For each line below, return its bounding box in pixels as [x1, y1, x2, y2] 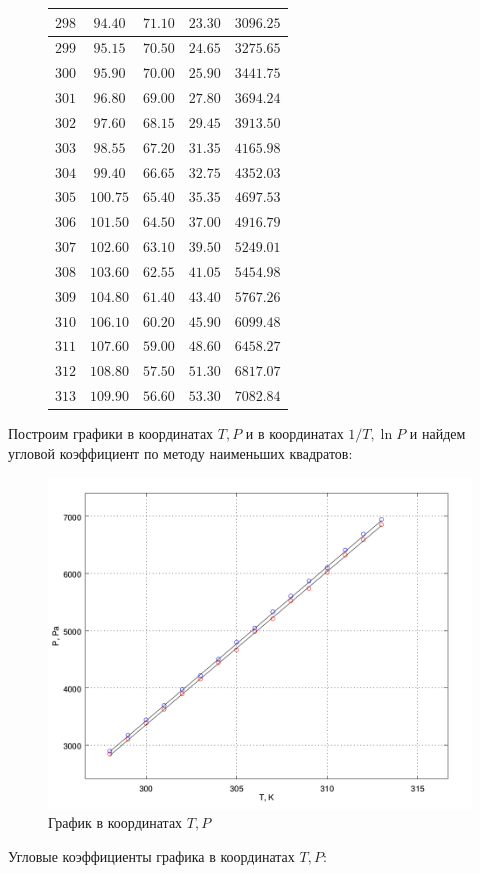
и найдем [409, 423, 466, 444]
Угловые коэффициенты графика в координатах [8, 845, 295, 866]
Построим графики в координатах [8, 423, 214, 444]
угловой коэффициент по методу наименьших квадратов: [8, 442, 353, 463]
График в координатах [48, 812, 183, 833]
